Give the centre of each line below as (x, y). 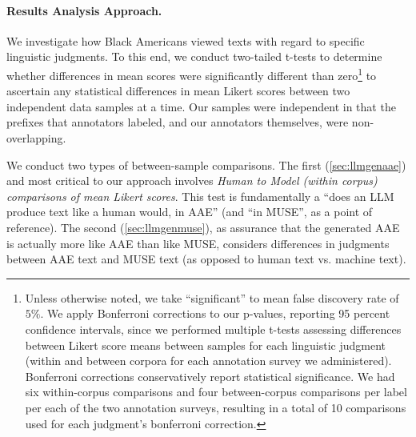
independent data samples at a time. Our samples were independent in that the (201, 106)
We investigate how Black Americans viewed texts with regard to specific (186, 40)
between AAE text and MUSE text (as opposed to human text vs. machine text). (206, 259)
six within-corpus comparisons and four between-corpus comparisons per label (216, 392)
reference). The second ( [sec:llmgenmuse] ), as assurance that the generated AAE (203, 227)
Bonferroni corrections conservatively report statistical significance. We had (210, 376)
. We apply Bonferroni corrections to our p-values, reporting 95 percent (215, 313)
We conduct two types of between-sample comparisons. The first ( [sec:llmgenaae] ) (206, 164)
